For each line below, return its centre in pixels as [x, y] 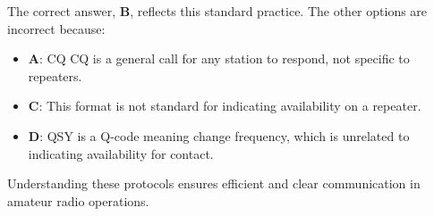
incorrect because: [56, 28]
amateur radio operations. [78, 200]
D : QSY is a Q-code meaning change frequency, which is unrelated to [219, 135]
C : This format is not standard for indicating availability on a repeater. [225, 106]
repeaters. [55, 75]
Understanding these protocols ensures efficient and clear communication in [214, 183]
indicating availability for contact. [121, 153]
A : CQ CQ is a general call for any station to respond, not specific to [219, 58]
